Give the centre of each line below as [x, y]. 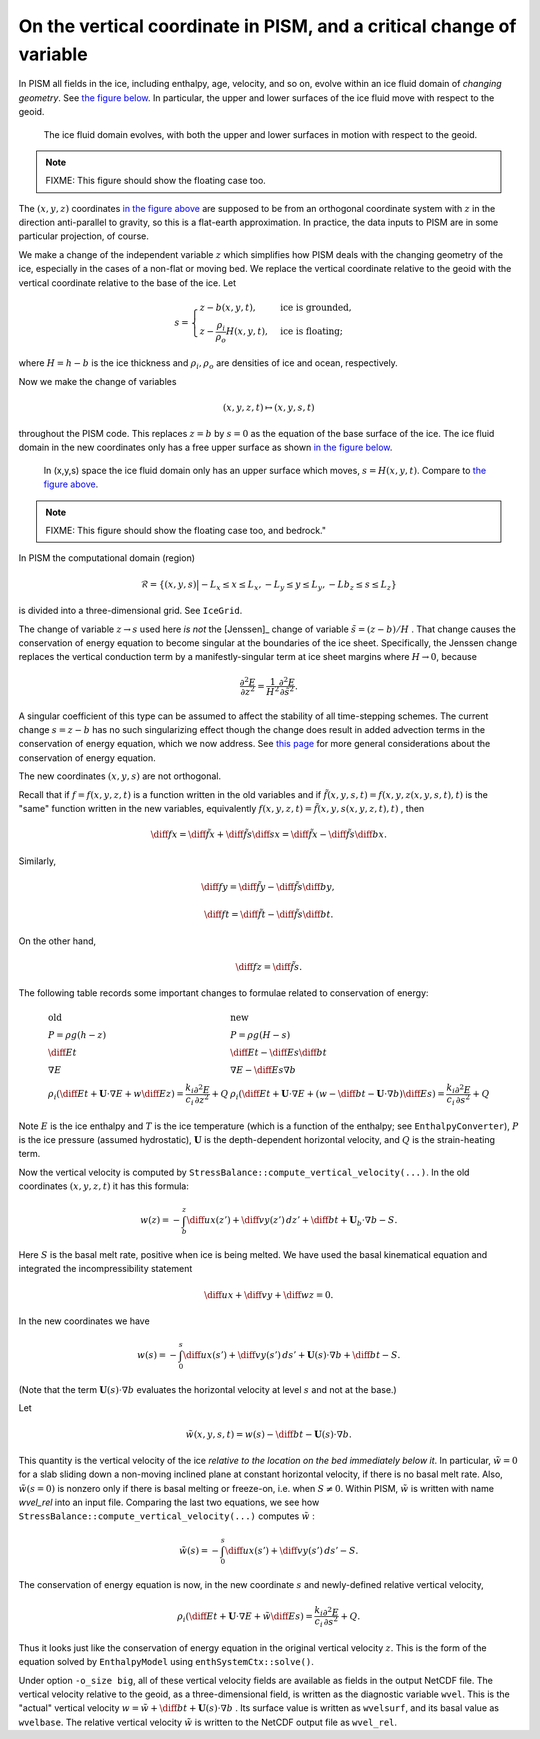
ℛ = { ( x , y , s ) [168, 584]
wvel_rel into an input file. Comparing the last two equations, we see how [169, 1502]
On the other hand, [57, 941]
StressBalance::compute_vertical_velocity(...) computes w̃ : [166, 1516]
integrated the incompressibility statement [105, 1269]
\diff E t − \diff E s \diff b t [278, 1053]
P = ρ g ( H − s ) [260, 1035]
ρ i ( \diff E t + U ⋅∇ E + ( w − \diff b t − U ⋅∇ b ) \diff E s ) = [337, 1095]
